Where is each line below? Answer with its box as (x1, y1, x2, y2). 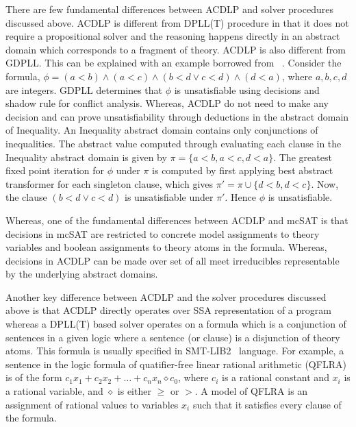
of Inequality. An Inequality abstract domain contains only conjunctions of (5, 123, 318, 137)
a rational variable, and (5, 384, 103, 398)
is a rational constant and (221, 370, 329, 385)
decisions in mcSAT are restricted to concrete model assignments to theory (5, 226, 320, 241)
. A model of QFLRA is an (194, 384, 308, 398)
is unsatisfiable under (125, 190, 214, 204)
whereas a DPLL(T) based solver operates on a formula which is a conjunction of (5, 317, 346, 331)
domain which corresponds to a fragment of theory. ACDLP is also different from (5, 42, 346, 56)
